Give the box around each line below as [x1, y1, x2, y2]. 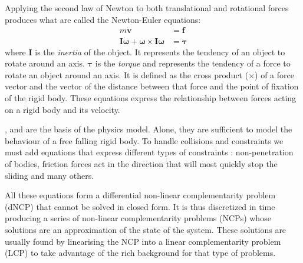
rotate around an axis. [5, 57, 85, 69]
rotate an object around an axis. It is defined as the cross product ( [5, 68, 249, 81]
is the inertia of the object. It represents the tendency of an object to [35, 45, 285, 58]
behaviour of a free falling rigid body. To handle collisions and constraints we [5, 134, 284, 147]
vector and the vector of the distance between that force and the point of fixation [5, 80, 299, 92]
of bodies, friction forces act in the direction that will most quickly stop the [5, 158, 278, 170]
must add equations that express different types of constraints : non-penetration [5, 146, 294, 158]
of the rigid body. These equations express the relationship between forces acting [5, 92, 297, 104]
